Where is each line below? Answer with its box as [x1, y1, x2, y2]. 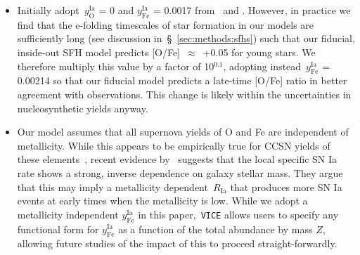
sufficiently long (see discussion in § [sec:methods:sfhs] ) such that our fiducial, [17, 31, 355, 46]
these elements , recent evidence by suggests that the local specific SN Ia [17, 152, 337, 166]
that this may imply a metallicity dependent [17, 179, 208, 194]
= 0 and [98, 3, 134, 17]
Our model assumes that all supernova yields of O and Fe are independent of [17, 124, 349, 139]
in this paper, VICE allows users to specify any [138, 207, 339, 221]
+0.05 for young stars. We [202, 44, 316, 59]
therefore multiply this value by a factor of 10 [17, 58, 214, 73]
